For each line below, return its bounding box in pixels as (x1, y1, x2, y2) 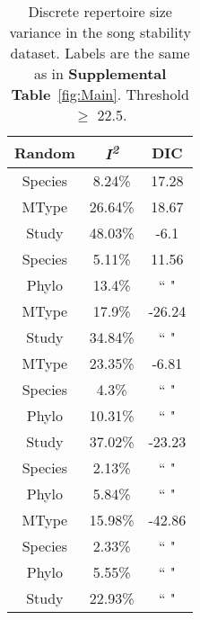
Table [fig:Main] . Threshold (11, 84, 189, 104)
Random (14, 141, 75, 163)
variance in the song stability (9, 22, 191, 42)
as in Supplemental (33, 63, 167, 84)
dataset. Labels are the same (10, 42, 190, 63)
